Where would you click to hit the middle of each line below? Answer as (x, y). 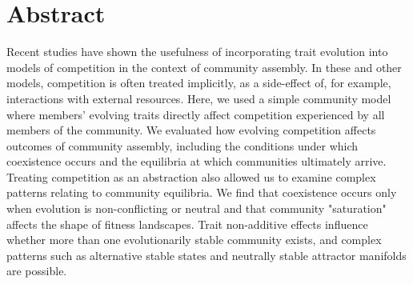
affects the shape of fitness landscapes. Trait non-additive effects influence (187, 224)
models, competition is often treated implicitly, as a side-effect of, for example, (199, 83)
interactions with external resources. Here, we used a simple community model (199, 98)
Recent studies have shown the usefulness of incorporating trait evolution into (197, 52)
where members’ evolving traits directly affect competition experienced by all (196, 114)
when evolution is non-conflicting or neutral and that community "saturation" (196, 208)
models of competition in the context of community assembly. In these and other (204, 67)
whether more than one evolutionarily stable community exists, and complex (194, 240)
